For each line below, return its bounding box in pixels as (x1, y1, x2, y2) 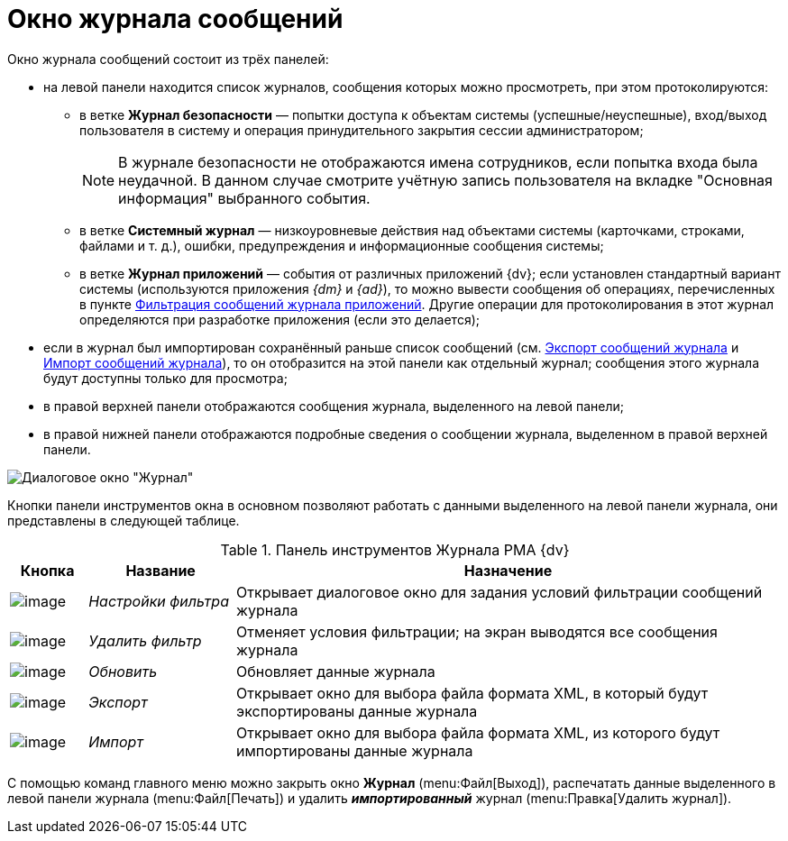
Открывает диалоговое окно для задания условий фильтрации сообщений (236, 582, 763, 601)
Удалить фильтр (88, 631, 202, 650)
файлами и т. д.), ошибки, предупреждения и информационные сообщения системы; (79, 237, 604, 253)
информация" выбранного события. (118, 188, 371, 207)
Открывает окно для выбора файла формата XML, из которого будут (236, 723, 720, 742)
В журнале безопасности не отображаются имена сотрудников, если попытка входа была (118, 152, 758, 171)
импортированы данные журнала (236, 741, 473, 760)
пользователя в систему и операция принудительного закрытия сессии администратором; (79, 122, 644, 138)
